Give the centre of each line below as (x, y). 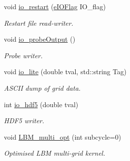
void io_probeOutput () (40, 39)
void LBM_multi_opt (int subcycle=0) (63, 137)
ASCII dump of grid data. (42, 88)
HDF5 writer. (24, 121)
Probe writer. (23, 55)
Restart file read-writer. (39, 23)
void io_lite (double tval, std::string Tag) (65, 72)
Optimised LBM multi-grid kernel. (55, 153)
